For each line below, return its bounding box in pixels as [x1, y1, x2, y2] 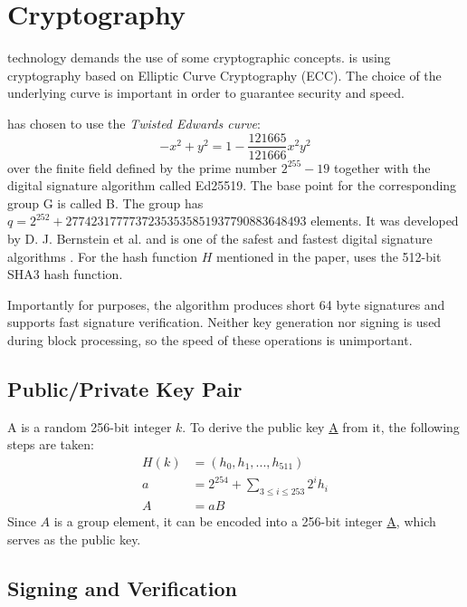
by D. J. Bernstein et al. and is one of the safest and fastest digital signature [7, 228, 433, 247]
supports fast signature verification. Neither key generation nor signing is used [7, 313, 442, 332]
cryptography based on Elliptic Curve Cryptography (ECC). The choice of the [7, 65, 442, 84]
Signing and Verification [7, 573, 237, 602]
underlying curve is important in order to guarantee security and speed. [7, 83, 405, 102]
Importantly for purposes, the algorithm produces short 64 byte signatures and [7, 294, 445, 313]
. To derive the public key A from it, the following [182, 417, 460, 436]
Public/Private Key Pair [7, 374, 243, 402]
